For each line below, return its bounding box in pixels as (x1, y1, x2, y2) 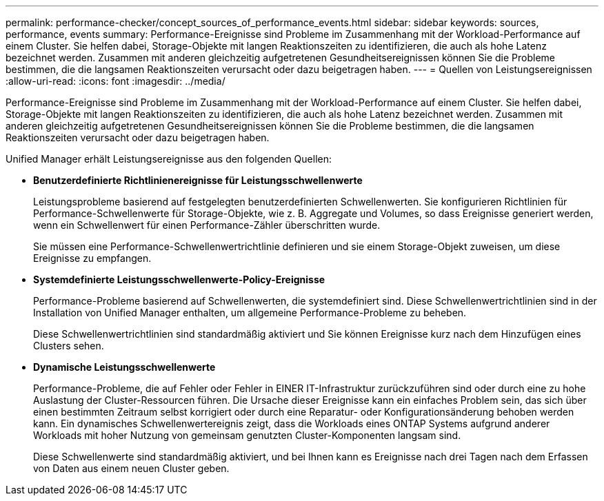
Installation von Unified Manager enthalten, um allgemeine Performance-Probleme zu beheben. (33, 307, 467, 318)
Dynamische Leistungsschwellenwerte (33, 361, 216, 373)
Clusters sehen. (33, 340, 104, 351)
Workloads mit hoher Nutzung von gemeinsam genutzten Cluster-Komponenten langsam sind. (33, 429, 461, 441)
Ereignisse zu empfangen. (33, 252, 152, 264)
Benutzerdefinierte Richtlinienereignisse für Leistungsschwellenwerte (33, 174, 363, 186)
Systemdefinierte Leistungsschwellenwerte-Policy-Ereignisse (33, 274, 325, 285)
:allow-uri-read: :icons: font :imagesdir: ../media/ (6, 75, 225, 87)
